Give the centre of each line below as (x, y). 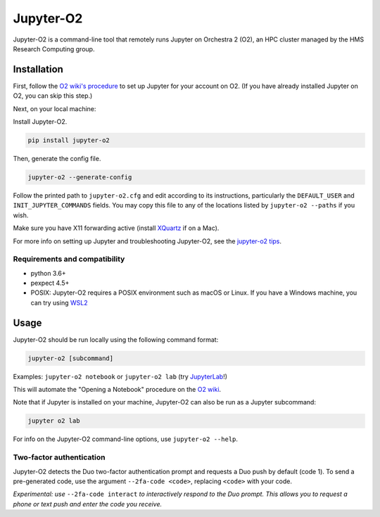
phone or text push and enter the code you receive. (88, 504)
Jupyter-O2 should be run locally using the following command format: (116, 339)
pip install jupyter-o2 (69, 140)
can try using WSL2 (59, 302)
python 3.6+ (48, 273)
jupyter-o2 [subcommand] (71, 358)
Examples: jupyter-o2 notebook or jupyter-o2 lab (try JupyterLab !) (120, 376)
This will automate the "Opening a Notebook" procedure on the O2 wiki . (117, 390)
